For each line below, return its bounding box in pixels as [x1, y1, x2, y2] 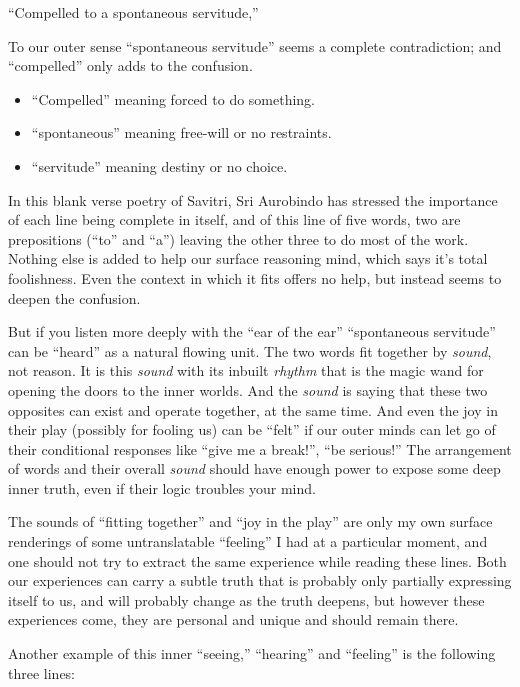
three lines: [8, 662, 76, 683]
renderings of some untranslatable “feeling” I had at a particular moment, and [8, 531, 488, 552]
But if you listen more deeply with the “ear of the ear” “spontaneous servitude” [8, 321, 496, 342]
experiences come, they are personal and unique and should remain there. [8, 609, 459, 630]
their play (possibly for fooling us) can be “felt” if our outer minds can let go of [8, 419, 496, 440]
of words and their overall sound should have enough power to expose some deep [8, 458, 501, 479]
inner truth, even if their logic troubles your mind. [8, 477, 316, 498]
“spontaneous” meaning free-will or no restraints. [31, 122, 332, 143]
